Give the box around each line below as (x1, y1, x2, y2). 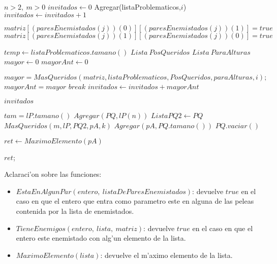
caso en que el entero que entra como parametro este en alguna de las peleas (16, 196, 254, 206)
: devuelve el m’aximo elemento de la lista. (100, 249, 233, 260)
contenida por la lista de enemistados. (16, 205, 134, 216)
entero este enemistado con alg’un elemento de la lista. (16, 233, 186, 243)
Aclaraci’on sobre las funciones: (4, 169, 102, 179)
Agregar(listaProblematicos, (94, 2, 181, 12)
